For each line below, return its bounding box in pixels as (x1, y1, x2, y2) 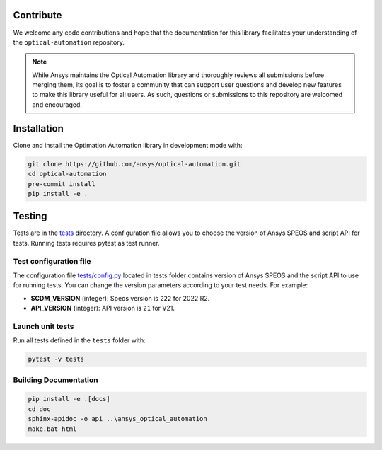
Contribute (13, 9, 62, 21)
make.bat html (28, 425, 77, 433)
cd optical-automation (28, 170, 107, 178)
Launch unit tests (13, 321, 74, 331)
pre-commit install (28, 180, 95, 187)
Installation (13, 122, 64, 134)
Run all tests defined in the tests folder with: (13, 336, 146, 345)
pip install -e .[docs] (28, 395, 111, 403)
